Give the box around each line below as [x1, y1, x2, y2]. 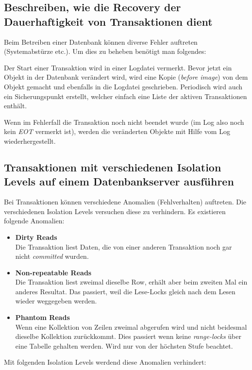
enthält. [4, 101, 27, 111]
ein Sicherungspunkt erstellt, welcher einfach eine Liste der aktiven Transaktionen [4, 91, 247, 101]
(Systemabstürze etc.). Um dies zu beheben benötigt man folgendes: [4, 46, 206, 56]
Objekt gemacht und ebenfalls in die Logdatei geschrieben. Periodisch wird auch [4, 81, 243, 91]
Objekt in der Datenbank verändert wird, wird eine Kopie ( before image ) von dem [4, 72, 248, 82]
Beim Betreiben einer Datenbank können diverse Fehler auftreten [4, 36, 198, 47]
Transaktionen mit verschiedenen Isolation [4, 159, 221, 174]
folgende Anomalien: [4, 216, 65, 226]
